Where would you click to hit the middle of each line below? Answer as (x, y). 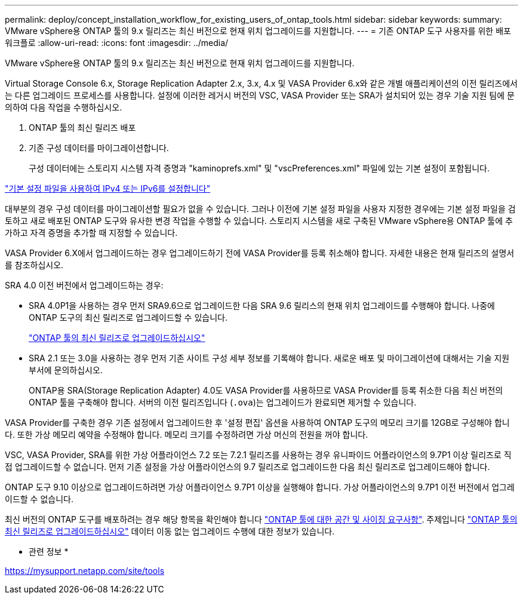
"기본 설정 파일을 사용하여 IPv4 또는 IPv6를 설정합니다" (108, 188)
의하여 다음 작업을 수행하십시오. (64, 107)
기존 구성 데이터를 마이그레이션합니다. (99, 148)
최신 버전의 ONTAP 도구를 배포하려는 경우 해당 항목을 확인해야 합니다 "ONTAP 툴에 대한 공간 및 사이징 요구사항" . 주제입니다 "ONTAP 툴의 (261, 519)
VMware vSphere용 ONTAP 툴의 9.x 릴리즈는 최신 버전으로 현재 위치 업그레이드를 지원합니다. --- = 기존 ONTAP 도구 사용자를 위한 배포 (258, 31)
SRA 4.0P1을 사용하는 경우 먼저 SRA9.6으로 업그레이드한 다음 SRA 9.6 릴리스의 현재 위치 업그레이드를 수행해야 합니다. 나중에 (262, 305)
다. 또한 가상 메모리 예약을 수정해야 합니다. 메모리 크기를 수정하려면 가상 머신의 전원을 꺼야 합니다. (187, 434)
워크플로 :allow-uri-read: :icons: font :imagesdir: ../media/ (117, 43)
